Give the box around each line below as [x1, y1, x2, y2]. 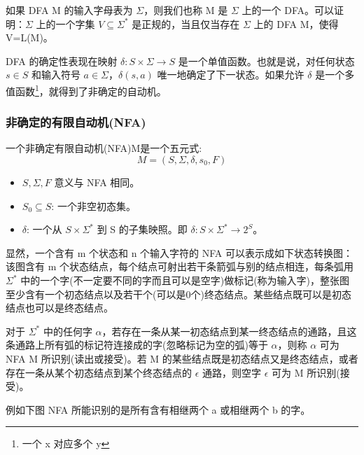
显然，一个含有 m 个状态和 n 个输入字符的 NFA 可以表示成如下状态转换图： [6, 245, 353, 260]
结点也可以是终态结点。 [6, 300, 113, 315]
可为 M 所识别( [272, 365, 340, 379]
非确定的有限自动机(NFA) [6, 113, 146, 131]
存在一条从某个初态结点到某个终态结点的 [6, 365, 192, 379]
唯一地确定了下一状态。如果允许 [157, 67, 304, 82]
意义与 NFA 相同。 [54, 175, 140, 190]
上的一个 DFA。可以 [241, 3, 335, 17]
